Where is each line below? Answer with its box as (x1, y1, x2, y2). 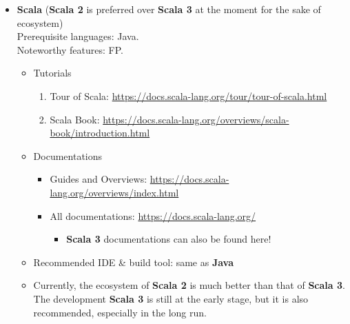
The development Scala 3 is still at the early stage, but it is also (33, 291, 309, 305)
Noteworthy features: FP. (17, 42, 123, 57)
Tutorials (33, 65, 72, 80)
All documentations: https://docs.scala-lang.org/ (50, 208, 256, 223)
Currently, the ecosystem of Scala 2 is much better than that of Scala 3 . (33, 278, 345, 292)
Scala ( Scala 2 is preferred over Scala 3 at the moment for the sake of (17, 2, 321, 16)
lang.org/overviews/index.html (50, 185, 179, 199)
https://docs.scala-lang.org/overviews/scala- (103, 112, 289, 126)
